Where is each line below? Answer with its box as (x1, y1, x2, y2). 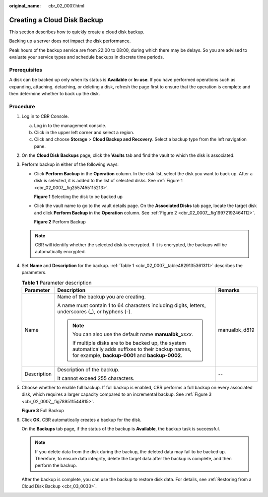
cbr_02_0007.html (48, 3, 84, 8)
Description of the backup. (57, 366, 120, 373)
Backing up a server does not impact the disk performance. (9, 38, 131, 44)
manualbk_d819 (218, 326, 255, 333)
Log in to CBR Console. (21, 113, 69, 119)
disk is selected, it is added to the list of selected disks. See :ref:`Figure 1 (34, 178, 183, 184)
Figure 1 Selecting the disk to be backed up (34, 194, 123, 200)
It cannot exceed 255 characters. (57, 375, 135, 382)
